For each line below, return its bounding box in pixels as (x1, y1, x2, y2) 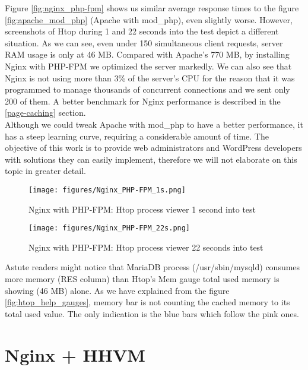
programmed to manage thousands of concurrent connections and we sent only (5, 83, 290, 96)
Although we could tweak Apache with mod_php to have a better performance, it (5, 118, 303, 130)
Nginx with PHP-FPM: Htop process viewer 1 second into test (28, 203, 256, 215)
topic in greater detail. (5, 165, 86, 177)
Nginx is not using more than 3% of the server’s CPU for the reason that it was (5, 71, 295, 84)
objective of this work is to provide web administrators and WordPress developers (5, 141, 302, 154)
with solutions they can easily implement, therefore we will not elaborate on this (5, 153, 297, 165)
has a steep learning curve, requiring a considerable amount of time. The (5, 129, 269, 142)
